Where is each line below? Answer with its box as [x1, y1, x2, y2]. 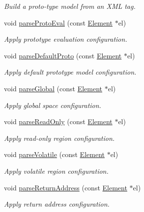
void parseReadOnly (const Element [4, 116, 113, 127]
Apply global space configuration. [4, 100, 101, 110]
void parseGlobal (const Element [4, 83, 102, 93]
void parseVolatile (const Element [4, 149, 105, 159]
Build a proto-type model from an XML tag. [4, 1, 136, 11]
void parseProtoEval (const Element [4, 17, 113, 27]
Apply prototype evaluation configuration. [4, 34, 127, 44]
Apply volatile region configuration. [4, 165, 109, 176]
